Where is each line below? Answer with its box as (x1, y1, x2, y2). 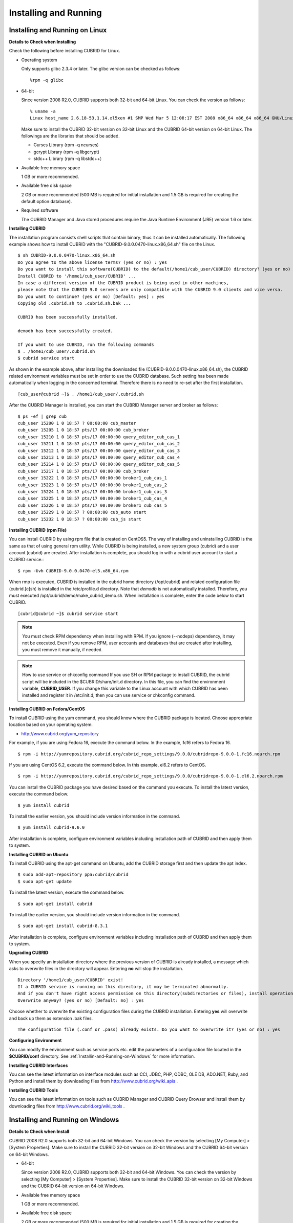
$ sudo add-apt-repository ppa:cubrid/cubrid (18, 872, 129, 878)
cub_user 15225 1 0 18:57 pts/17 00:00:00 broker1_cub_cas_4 (18, 496, 167, 501)
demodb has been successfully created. (18, 328, 113, 334)
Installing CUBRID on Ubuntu (9, 851, 68, 857)
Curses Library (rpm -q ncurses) (33, 142, 99, 148)
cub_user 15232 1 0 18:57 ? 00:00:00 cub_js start (18, 516, 142, 522)
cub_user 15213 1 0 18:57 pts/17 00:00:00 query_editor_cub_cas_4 (18, 454, 180, 460)
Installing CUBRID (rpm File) (9, 527, 67, 533)
